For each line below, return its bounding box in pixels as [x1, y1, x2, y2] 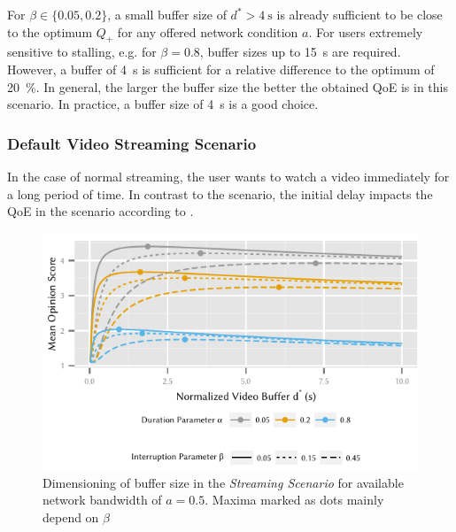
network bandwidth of [43, 490, 162, 509]
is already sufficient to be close [276, 5, 443, 23]
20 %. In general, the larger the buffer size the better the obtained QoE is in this [7, 77, 449, 96]
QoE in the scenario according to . [7, 202, 194, 220]
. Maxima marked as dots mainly [205, 490, 384, 509]
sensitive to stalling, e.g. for [7, 42, 157, 61]
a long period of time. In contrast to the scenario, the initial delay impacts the [7, 184, 433, 203]
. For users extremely [308, 22, 423, 41]
